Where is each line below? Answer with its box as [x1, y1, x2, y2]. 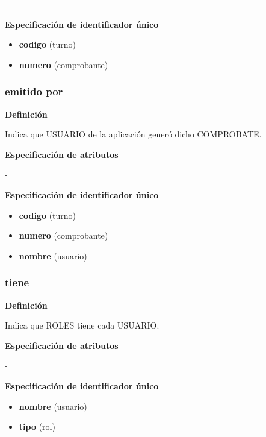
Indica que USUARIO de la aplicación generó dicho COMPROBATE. [5, 128, 262, 140]
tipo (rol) [19, 420, 55, 433]
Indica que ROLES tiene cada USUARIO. [5, 319, 159, 332]
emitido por [5, 84, 63, 99]
